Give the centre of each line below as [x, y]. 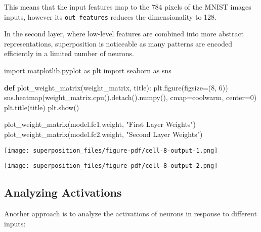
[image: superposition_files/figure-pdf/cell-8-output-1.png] [111, 150]
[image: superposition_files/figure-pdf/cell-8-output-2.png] [111, 166]
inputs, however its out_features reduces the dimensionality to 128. [110, 16]
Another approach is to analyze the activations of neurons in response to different [130, 214]
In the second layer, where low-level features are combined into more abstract [124, 34]
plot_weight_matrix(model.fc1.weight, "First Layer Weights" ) [100, 124]
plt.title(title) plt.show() [42, 107]
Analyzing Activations [63, 192]
